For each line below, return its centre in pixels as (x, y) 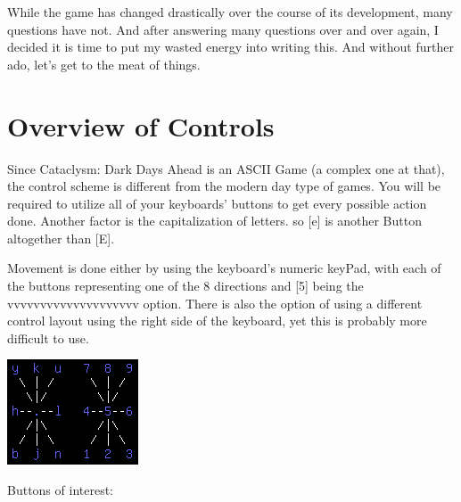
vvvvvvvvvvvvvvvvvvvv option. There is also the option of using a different (215, 303)
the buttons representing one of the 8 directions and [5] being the (185, 286)
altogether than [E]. (61, 238)
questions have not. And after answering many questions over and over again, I (223, 29)
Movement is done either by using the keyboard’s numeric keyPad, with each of (224, 268)
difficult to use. (48, 337)
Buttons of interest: (60, 490)
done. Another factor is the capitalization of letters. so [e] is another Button (214, 221)
